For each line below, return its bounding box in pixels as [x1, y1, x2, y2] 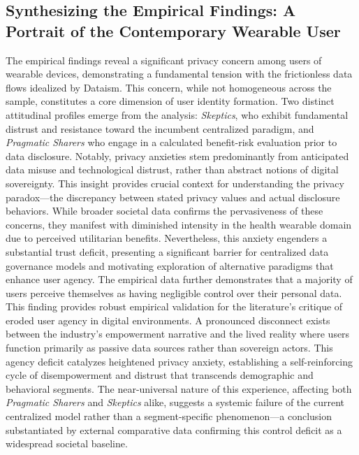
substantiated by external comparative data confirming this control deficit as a [6, 422, 342, 437]
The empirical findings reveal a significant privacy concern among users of [6, 52, 322, 67]
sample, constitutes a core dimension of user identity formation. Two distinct [6, 94, 335, 108]
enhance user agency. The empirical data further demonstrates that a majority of [6, 272, 353, 287]
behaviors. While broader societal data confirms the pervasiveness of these [6, 203, 323, 218]
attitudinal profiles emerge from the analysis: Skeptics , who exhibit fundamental [6, 107, 349, 122]
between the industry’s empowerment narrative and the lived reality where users [6, 326, 350, 341]
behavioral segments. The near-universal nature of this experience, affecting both [6, 381, 352, 396]
